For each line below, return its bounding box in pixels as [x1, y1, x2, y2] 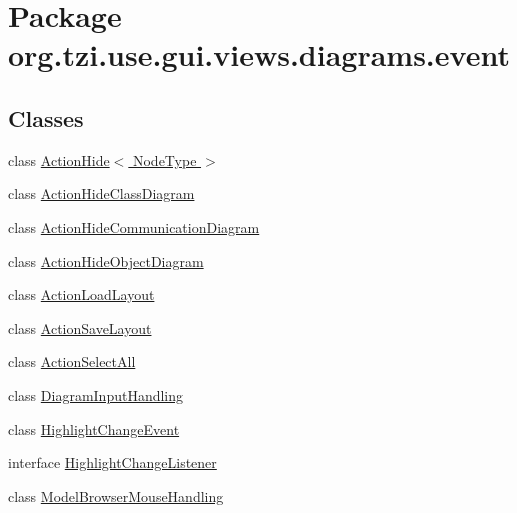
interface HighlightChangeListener [8, 452, 217, 473]
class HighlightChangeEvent [8, 418, 180, 439]
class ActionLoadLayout [8, 284, 155, 305]
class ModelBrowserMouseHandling [8, 485, 224, 506]
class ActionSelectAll [8, 351, 136, 372]
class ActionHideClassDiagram [8, 183, 195, 204]
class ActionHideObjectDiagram [8, 250, 204, 271]
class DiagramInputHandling [8, 384, 184, 405]
